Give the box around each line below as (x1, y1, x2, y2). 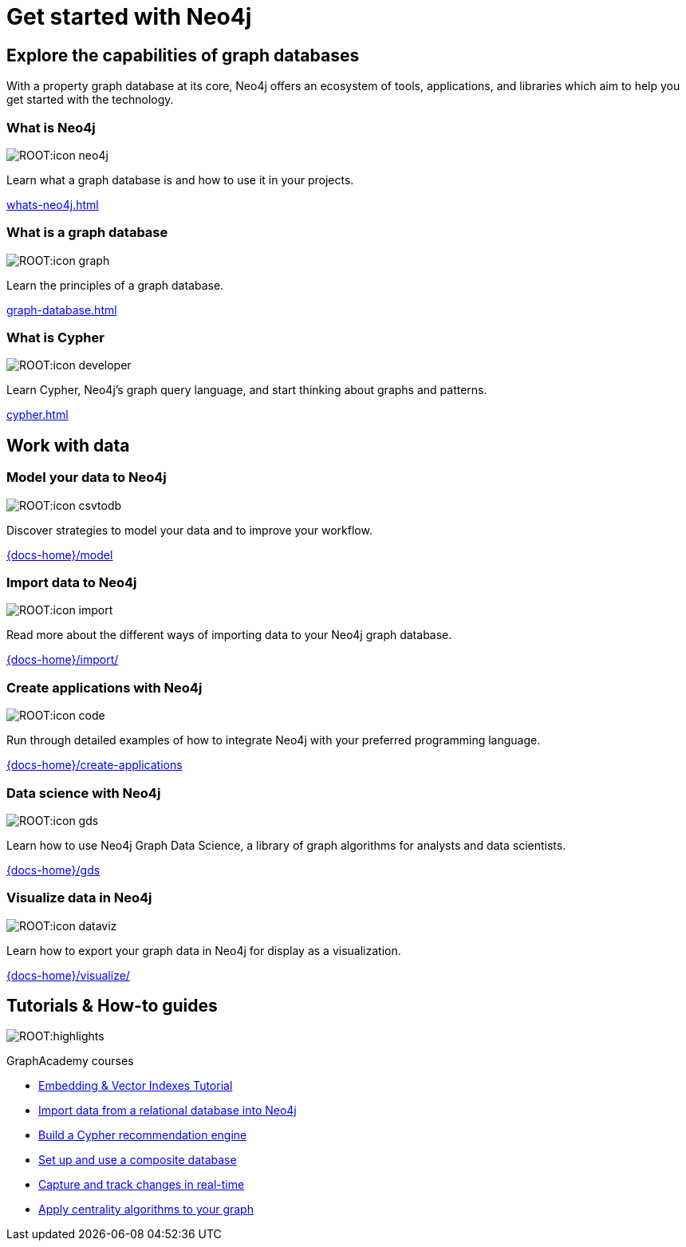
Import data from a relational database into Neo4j (38, 1103, 297, 1118)
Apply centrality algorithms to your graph (38, 1202, 254, 1217)
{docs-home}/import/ (6, 653, 119, 667)
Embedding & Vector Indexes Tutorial (38, 1079, 233, 1093)
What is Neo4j (6, 119, 96, 136)
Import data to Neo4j (6, 574, 137, 591)
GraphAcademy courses (6, 1054, 134, 1068)
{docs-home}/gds (6, 862, 101, 877)
